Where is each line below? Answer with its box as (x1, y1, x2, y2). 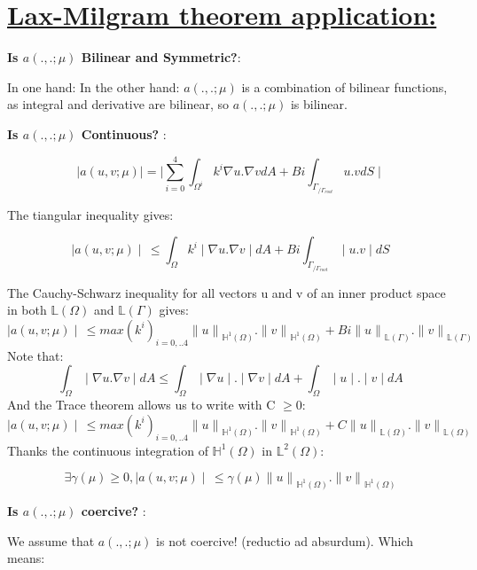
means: (7, 549, 45, 567)
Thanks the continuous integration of (7, 441, 208, 459)
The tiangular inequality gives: (7, 205, 174, 223)
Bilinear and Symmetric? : (81, 48, 241, 66)
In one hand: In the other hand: (7, 77, 180, 96)
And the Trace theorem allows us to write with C (7, 395, 276, 414)
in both (7, 301, 47, 319)
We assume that (7, 531, 95, 550)
